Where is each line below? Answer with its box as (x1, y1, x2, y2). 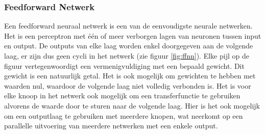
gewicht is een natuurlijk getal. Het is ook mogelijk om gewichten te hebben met (4, 70, 256, 81)
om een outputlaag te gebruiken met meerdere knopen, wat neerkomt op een (4, 110, 243, 121)
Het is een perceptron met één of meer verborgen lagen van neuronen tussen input (4, 30, 261, 41)
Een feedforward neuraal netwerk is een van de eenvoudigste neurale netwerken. (4, 20, 253, 31)
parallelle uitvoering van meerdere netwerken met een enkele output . (4, 120, 218, 131)
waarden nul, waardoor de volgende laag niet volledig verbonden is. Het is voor (4, 80, 251, 91)
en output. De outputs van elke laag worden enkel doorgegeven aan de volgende (4, 40, 253, 51)
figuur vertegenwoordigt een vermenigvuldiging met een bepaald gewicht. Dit (4, 60, 245, 71)
